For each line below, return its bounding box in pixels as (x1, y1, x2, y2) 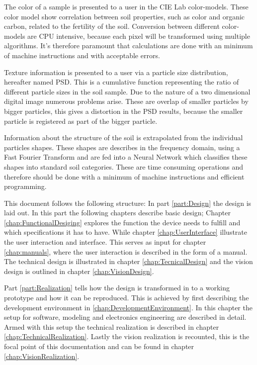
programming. (4, 181, 47, 191)
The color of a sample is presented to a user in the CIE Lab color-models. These (4, 1, 249, 11)
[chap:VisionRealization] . (4, 351, 80, 361)
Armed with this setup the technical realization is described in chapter (4, 321, 219, 332)
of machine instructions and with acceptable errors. (4, 50, 160, 60)
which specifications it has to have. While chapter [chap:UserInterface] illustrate (4, 227, 247, 237)
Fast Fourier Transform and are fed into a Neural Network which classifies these (4, 152, 248, 162)
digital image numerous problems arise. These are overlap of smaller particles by (4, 96, 249, 106)
